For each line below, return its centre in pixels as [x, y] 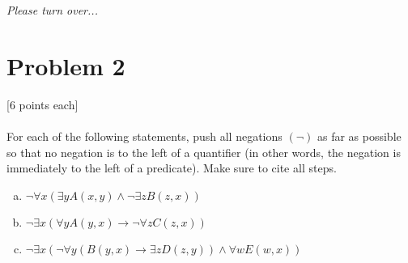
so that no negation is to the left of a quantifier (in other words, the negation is [204, 152]
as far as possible [359, 136]
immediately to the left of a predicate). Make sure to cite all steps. [172, 168]
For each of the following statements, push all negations [144, 136]
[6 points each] [42, 104]
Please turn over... [52, 10]
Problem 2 [66, 65]
